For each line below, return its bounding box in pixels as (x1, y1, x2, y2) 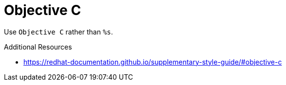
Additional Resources (4, 42, 72, 51)
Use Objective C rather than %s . (4, 27, 113, 36)
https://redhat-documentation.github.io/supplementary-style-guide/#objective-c (23, 57, 282, 66)
